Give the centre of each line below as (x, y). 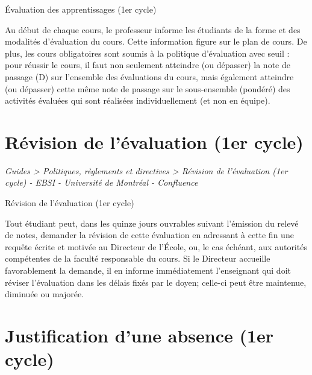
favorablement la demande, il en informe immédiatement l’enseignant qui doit (148, 270)
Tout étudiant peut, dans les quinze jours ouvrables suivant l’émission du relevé (152, 223)
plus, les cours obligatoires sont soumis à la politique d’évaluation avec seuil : (147, 53)
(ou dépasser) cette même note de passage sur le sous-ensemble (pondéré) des (148, 88)
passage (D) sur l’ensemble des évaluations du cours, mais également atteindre (149, 76)
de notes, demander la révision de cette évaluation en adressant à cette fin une (149, 235)
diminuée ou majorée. (45, 294)
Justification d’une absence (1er (139, 335)
